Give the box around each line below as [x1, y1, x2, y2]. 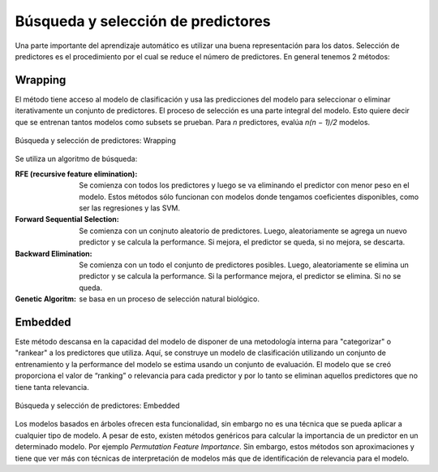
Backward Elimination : [15, 249, 92, 258]
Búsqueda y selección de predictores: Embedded [15, 401, 180, 410]
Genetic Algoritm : [15, 294, 77, 304]
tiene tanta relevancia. [15, 382, 89, 392]
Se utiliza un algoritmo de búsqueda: [15, 154, 138, 164]
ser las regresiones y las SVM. [79, 203, 180, 213]
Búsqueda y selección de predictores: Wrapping [15, 136, 176, 145]
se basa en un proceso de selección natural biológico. [79, 294, 260, 304]
